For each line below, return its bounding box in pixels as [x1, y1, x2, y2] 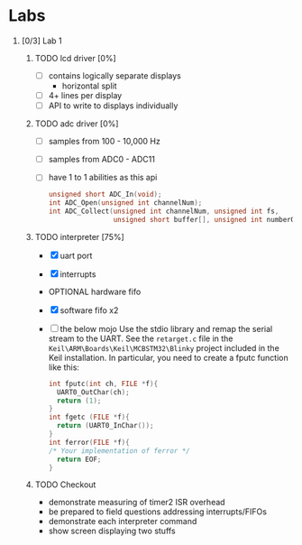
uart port [59, 250, 93, 261]
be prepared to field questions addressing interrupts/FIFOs [48, 506, 268, 517]
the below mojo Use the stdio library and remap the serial [59, 323, 273, 334]
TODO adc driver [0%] [34, 118, 119, 129]
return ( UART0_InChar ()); [56, 421, 154, 430]
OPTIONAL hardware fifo [48, 286, 142, 297]
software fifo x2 [59, 304, 119, 316]
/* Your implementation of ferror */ [48, 446, 190, 456]
